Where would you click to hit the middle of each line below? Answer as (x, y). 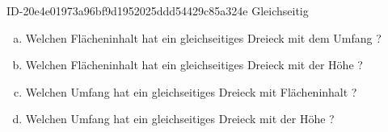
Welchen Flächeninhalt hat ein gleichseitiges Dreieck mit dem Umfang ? (203, 37)
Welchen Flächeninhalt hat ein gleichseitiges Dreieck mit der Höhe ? (194, 65)
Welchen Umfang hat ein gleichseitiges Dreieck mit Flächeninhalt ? (191, 91)
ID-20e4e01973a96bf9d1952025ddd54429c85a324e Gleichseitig (158, 10)
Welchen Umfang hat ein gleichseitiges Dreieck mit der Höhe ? (180, 119)
